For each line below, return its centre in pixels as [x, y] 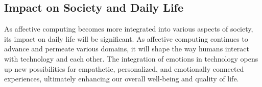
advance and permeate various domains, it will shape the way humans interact [127, 49]
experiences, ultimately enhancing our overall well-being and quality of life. [122, 79]
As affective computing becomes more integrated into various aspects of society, [129, 29]
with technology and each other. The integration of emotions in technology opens [131, 58]
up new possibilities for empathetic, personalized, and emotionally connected [124, 68]
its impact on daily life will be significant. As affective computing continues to [126, 38]
